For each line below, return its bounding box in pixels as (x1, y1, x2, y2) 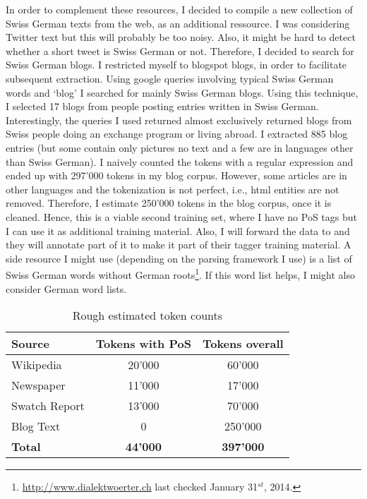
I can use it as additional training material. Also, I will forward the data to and (6, 223, 350, 238)
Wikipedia (11, 356, 62, 373)
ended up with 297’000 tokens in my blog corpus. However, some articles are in (6, 168, 347, 183)
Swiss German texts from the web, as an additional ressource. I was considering (6, 16, 350, 30)
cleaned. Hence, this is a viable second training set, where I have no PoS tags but (6, 209, 358, 224)
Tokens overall (202, 335, 284, 352)
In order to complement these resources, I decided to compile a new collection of (6, 2, 353, 16)
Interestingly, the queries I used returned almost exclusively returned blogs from (6, 112, 352, 127)
